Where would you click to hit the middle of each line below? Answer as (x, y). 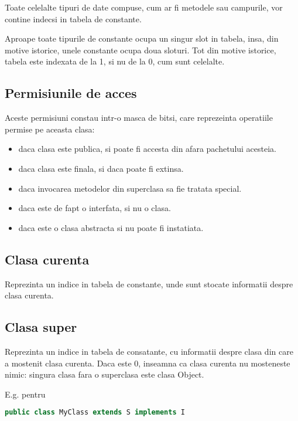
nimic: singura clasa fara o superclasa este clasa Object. (105, 374)
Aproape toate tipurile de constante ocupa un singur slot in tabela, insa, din (142, 38)
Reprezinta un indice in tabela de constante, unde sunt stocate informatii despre (149, 284)
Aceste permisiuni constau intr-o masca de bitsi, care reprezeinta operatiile (139, 118)
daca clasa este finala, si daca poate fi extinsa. (101, 168)
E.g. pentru (25, 394)
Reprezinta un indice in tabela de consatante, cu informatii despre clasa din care (149, 351)
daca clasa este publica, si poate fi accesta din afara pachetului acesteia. (148, 149)
